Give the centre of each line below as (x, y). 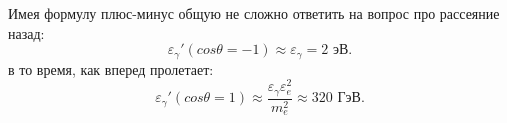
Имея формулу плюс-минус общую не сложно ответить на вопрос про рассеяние (254, 13)
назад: (26, 32)
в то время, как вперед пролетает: (111, 68)
